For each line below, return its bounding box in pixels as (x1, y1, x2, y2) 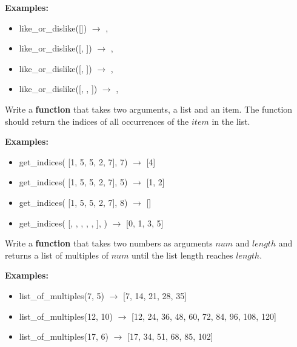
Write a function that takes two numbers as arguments (5, 237, 213, 250)
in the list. (212, 114, 250, 127)
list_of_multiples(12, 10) (19, 309, 113, 322)
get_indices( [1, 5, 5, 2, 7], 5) (19, 176, 128, 188)
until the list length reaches (132, 248, 233, 261)
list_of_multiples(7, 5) (19, 289, 104, 302)
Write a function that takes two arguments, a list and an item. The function (5, 102, 293, 115)
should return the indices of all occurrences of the (5, 114, 189, 127)
